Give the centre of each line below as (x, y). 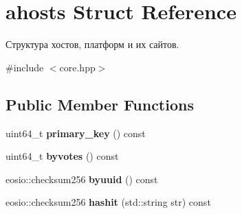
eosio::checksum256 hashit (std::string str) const (108, 202)
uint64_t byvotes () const (62, 156)
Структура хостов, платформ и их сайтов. (92, 44)
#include (25, 67)
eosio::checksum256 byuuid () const (82, 179)
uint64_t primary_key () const (76, 133)
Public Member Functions (100, 104)
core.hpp (77, 67)
